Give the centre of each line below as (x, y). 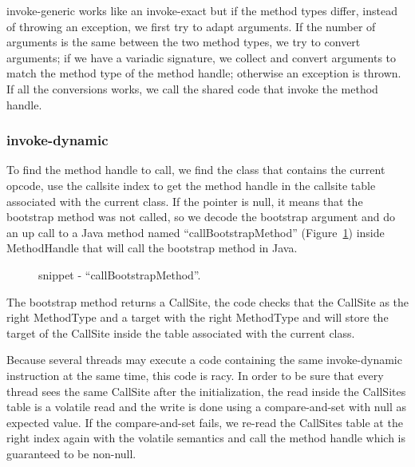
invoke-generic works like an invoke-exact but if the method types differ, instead (202, 10)
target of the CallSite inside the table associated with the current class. (181, 332)
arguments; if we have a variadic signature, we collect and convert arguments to (202, 57)
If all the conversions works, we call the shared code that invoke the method (192, 88)
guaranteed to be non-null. (71, 453)
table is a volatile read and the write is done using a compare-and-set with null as (206, 407)
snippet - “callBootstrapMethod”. (120, 274)
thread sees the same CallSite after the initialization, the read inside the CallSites (206, 391)
